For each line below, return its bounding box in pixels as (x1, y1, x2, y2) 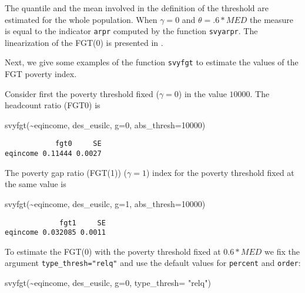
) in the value (178, 87, 227, 99)
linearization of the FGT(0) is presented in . (5, 36, 163, 48)
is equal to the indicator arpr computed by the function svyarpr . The (5, 25, 258, 37)
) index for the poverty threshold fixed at (146, 166, 294, 178)
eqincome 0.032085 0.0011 (5, 228, 106, 237)
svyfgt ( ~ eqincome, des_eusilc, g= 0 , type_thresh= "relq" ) (5, 277, 211, 289)
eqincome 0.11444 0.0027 (5, 149, 102, 158)
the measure (250, 13, 294, 25)
